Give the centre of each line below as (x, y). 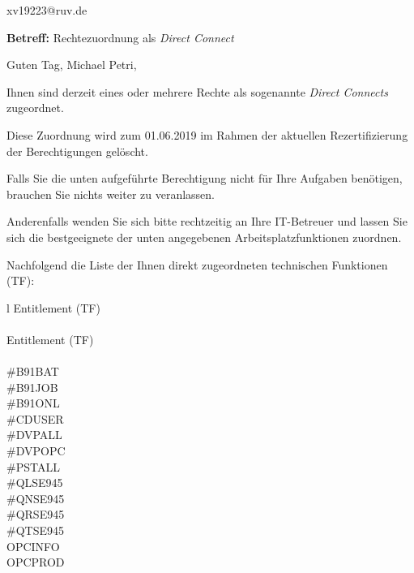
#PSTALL (33, 466)
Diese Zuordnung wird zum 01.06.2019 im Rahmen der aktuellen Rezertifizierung (207, 134)
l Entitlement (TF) (53, 307)
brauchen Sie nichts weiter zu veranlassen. (111, 194)
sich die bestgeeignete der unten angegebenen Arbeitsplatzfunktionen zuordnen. (204, 237)
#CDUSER (35, 418)
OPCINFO (33, 546)
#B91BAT (33, 371)
